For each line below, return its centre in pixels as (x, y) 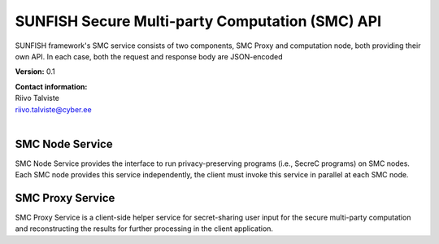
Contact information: (51, 86)
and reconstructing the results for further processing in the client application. (144, 229)
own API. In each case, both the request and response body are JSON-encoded (149, 56)
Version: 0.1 (35, 72)
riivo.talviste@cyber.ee (54, 109)
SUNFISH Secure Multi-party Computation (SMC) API (198, 21)
